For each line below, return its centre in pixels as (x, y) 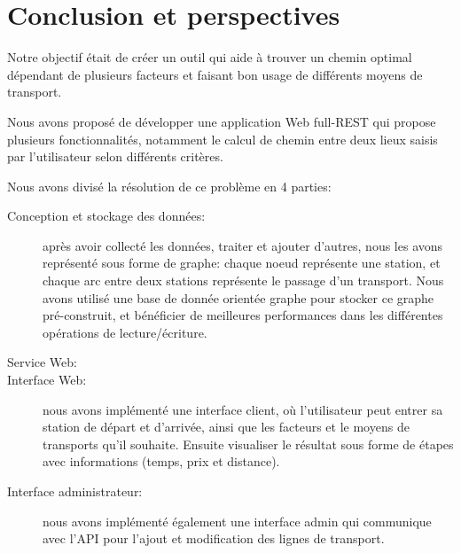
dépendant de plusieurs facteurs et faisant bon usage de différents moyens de (215, 74)
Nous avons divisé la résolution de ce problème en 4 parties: (169, 186)
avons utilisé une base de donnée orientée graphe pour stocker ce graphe (238, 297)
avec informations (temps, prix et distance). (161, 461)
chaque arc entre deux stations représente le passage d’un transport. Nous (243, 280)
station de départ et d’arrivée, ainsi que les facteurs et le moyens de (226, 427)
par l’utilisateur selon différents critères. (115, 156)
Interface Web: (47, 380)
